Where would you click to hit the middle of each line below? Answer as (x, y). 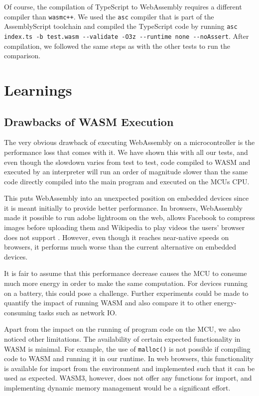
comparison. (22, 56)
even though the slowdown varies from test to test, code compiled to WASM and (127, 162)
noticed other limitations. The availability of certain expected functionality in (122, 339)
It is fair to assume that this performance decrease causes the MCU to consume (126, 273)
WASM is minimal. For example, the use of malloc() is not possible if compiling (127, 348)
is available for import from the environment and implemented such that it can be (129, 368)
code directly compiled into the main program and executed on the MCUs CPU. (127, 181)
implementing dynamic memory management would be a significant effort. (117, 388)
